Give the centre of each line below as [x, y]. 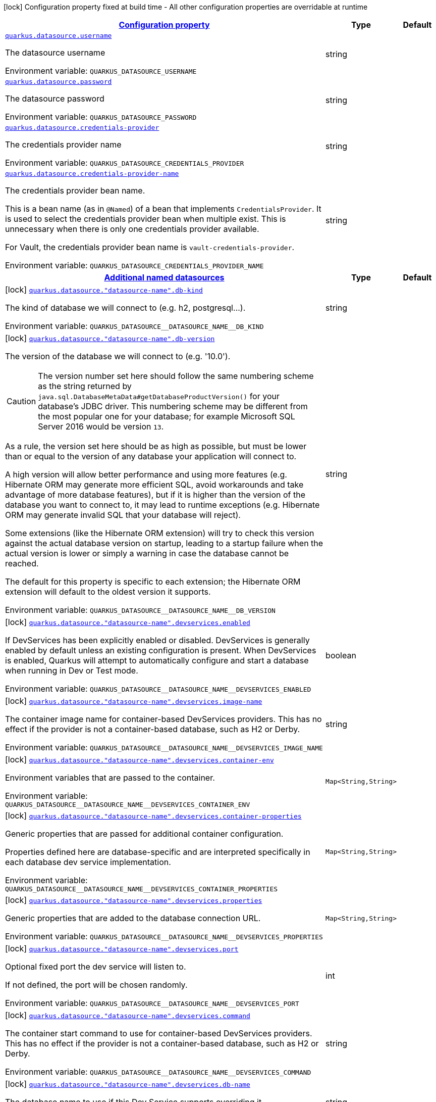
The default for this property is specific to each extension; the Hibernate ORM [153, 582]
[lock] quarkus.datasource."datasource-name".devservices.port [122, 948]
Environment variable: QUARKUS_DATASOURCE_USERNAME [101, 71]
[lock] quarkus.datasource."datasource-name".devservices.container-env [140, 759]
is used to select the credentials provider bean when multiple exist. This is [146, 219]
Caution [21, 401]
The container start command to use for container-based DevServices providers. [159, 1033]
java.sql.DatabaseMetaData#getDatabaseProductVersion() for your [159, 396]
